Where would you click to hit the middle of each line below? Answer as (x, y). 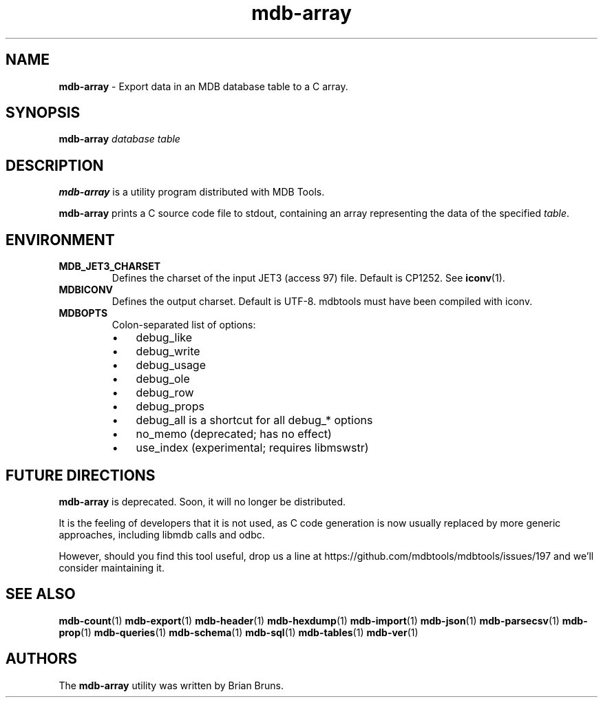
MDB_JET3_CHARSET (110, 266)
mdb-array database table (119, 139)
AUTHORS (42, 659)
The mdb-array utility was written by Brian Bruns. (171, 685)
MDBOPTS (83, 313)
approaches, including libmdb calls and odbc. (162, 534)
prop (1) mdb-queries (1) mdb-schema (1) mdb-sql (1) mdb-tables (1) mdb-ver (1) (239, 632)
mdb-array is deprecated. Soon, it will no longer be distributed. (202, 501)
